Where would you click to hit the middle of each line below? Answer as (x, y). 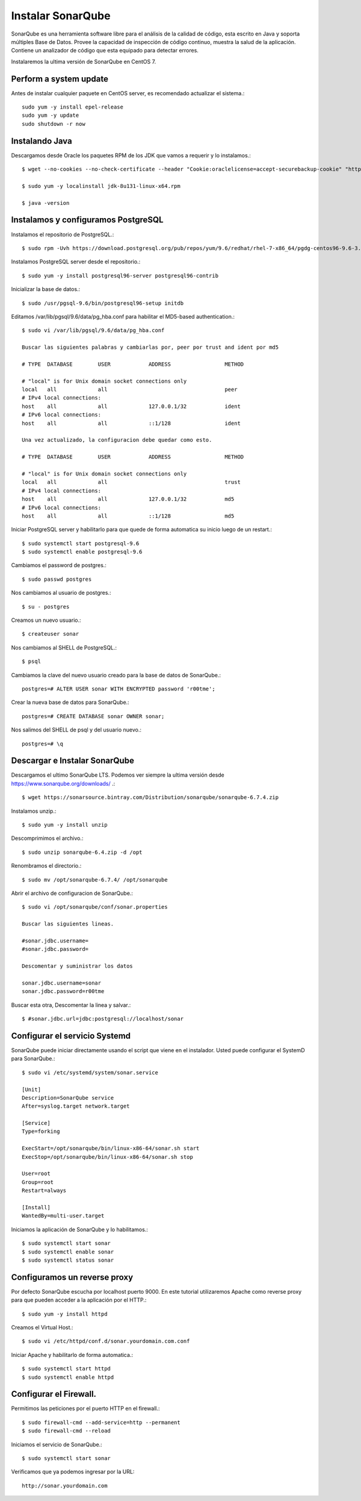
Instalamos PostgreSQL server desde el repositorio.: (76, 262)
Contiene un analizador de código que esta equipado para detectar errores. (105, 51)
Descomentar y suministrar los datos (78, 966)
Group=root (38, 1182)
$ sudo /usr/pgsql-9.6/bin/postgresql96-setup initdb (103, 303)
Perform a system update (60, 79)
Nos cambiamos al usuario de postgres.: (61, 593)
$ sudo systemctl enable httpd (68, 1377)
